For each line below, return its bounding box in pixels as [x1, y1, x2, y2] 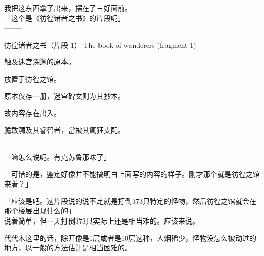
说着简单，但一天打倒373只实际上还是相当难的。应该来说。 [4, 215, 200, 226]
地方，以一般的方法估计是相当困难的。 [4, 242, 132, 253]
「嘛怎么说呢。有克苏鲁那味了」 [4, 151, 111, 162]
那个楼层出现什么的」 [4, 205, 75, 216]
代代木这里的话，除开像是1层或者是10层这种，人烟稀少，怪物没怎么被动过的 [4, 232, 256, 243]
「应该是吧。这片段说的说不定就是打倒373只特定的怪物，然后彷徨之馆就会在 [4, 195, 256, 206]
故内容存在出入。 [4, 107, 61, 118]
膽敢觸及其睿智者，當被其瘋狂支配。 [4, 124, 125, 135]
